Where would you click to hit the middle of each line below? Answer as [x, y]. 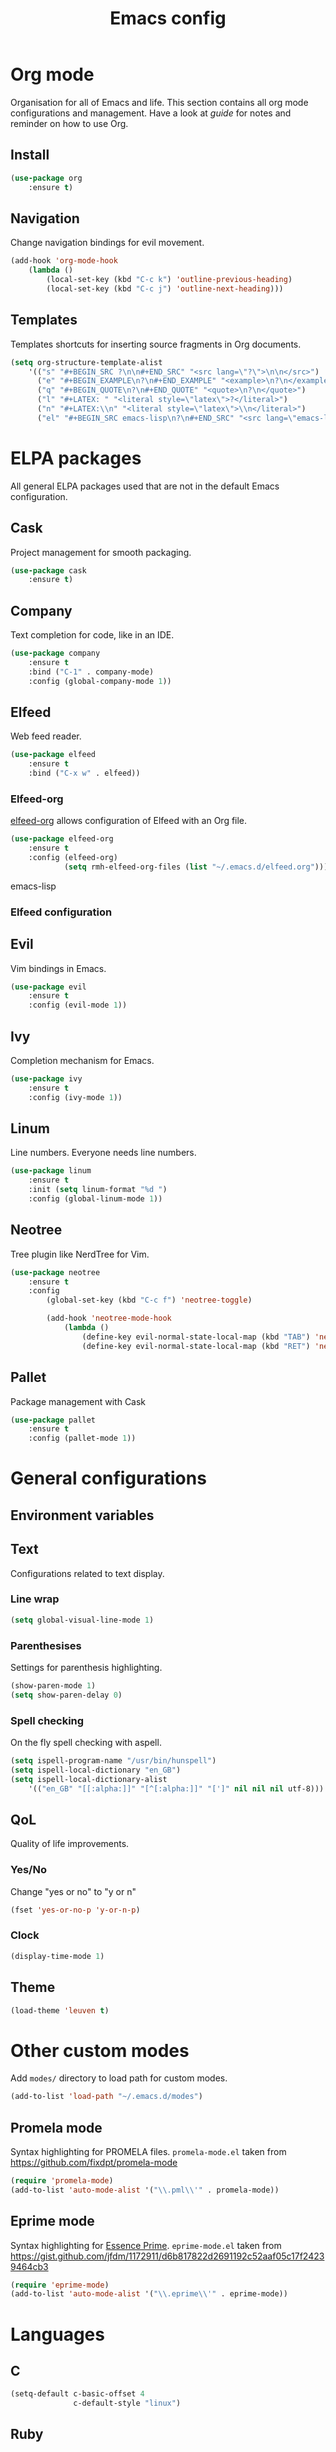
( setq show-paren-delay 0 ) [66, 1695]
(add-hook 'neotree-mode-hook [109, 1318]
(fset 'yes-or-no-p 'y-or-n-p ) [75, 1910]
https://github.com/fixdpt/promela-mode [94, 2163]
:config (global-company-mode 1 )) [100, 681]
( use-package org [46, 178]
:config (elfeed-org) [73, 858]
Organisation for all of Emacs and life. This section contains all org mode [159, 102]
